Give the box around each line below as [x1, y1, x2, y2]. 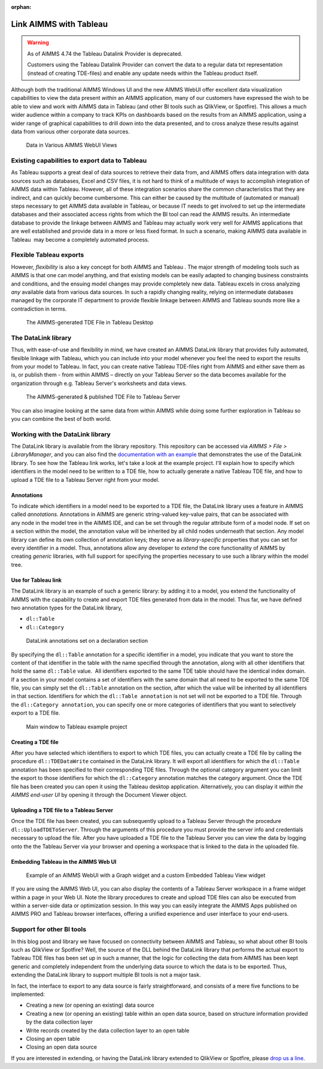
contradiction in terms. [11, 305, 67, 312]
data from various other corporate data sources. [11, 127, 130, 135]
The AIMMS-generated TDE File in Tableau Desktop [26, 319, 154, 326]
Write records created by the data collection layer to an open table [26, 1027, 190, 1034]
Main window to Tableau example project [26, 723, 128, 730]
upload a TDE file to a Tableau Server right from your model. [11, 476, 160, 483]
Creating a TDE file [11, 738, 59, 745]
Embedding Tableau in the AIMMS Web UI [11, 858, 117, 865]
